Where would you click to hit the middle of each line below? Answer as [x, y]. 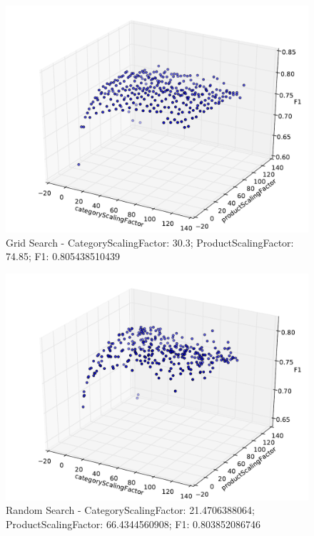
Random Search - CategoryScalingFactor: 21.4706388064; [130, 510]
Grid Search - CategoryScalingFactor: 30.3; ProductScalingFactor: [150, 242]
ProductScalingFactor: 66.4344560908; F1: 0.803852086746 [133, 524]
